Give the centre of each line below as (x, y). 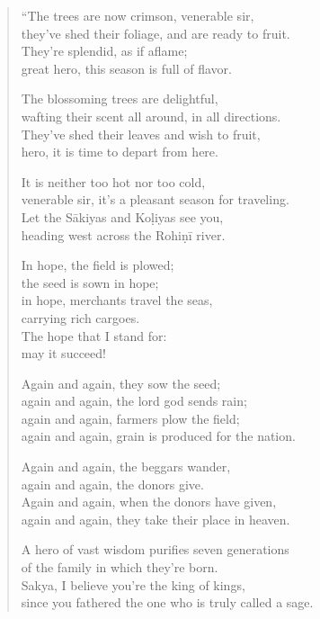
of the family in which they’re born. (120, 567)
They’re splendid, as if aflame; (104, 51)
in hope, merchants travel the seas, (117, 300)
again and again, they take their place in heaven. (156, 519)
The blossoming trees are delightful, (120, 99)
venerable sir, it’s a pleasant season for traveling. (155, 199)
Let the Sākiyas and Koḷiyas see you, (122, 216)
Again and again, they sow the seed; (121, 383)
